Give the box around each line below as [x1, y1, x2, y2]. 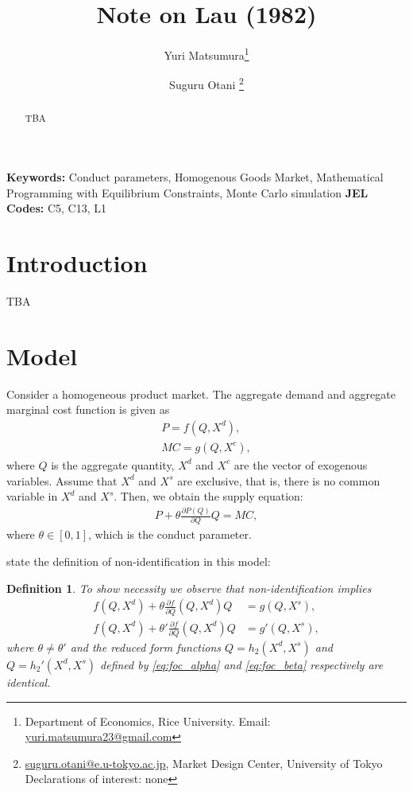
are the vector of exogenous [234, 456, 368, 473]
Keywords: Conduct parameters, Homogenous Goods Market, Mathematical [6, 169, 384, 185]
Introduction [6, 247, 148, 279]
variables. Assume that [6, 472, 118, 489]
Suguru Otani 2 [169, 74, 244, 93]
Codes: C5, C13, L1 [6, 200, 107, 216]
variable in [6, 488, 58, 505]
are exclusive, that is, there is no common [177, 472, 380, 489]
